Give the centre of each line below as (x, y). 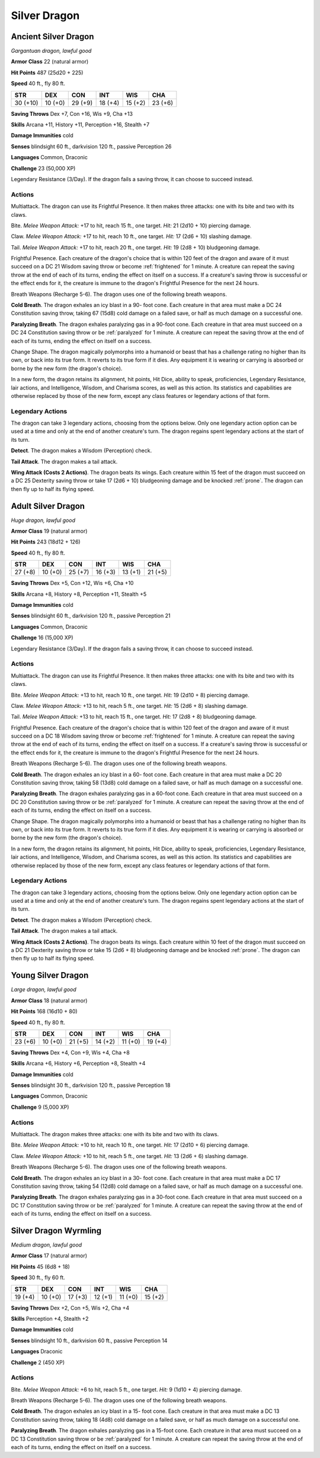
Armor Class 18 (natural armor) (49, 1000)
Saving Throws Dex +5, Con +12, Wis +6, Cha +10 (72, 583)
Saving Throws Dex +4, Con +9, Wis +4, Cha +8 (70, 1052)
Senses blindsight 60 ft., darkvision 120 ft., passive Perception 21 (91, 616)
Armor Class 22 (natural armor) (50, 62)
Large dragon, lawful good (44, 989)
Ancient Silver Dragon (52, 37)
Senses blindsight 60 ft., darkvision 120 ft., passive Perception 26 (91, 146)
